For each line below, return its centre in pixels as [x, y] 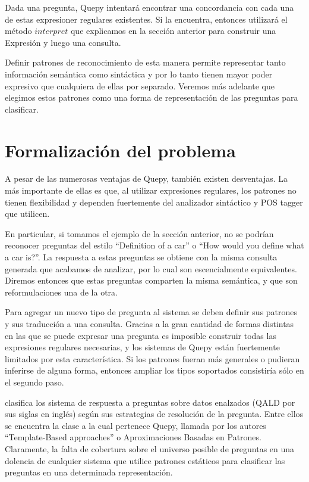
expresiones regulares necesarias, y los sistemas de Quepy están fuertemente [142, 347]
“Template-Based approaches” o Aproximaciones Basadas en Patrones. [133, 437]
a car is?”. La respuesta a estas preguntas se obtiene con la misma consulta [141, 257]
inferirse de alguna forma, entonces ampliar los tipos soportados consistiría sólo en [154, 370]
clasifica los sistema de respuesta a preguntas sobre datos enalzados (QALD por [150, 402]
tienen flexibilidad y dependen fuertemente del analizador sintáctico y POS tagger [154, 202]
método [18, 31]
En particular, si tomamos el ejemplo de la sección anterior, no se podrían [139, 233]
